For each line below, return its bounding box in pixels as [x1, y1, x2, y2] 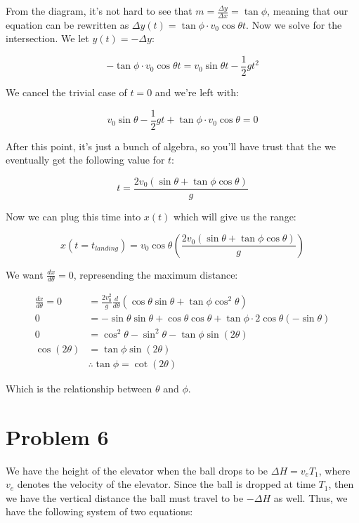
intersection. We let [6, 31, 89, 46]
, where [318, 463, 351, 477]
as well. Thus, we [273, 490, 348, 505]
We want [6, 267, 44, 282]
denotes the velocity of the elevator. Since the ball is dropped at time [17, 477, 315, 491]
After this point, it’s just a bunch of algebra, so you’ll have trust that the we [6, 138, 336, 153]
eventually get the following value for [6, 152, 165, 167]
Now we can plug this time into [6, 208, 141, 223]
